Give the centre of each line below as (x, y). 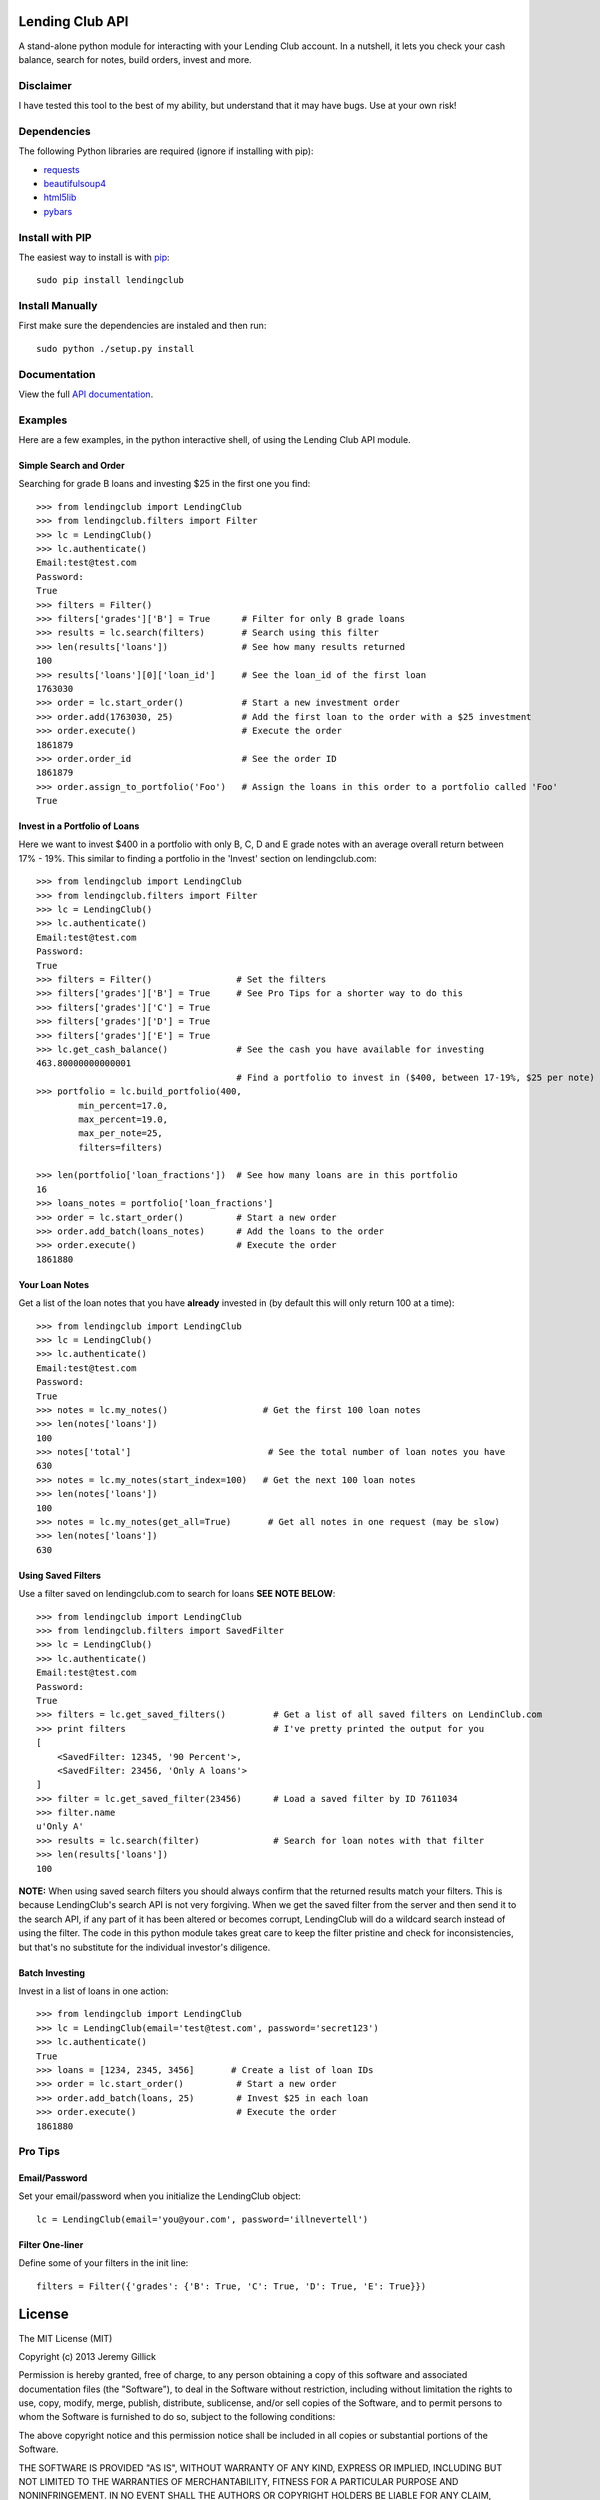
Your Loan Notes (54, 1284)
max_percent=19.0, (123, 1119)
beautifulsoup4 (75, 183)
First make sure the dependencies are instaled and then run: (142, 326)
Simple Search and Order (71, 466)
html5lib (60, 197)
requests (61, 169)
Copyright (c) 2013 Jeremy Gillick (87, 2356)
